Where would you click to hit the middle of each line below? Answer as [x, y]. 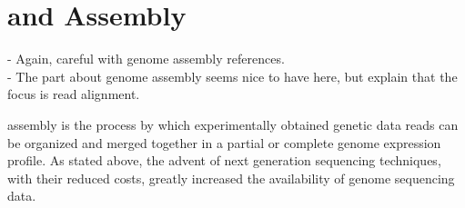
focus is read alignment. [74, 94]
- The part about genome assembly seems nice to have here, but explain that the [232, 76]
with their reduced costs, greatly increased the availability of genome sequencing [231, 178]
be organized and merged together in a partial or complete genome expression [224, 142]
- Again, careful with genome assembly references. [146, 59]
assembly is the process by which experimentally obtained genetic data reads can [233, 124]
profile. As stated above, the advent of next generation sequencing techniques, [224, 160]
